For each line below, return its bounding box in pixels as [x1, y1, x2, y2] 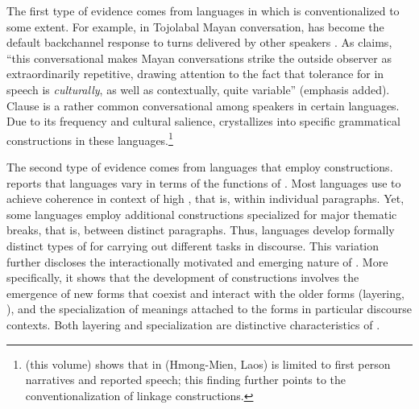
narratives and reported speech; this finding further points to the [25, 371, 346, 388]
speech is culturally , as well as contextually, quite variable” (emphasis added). [6, 81, 390, 97]
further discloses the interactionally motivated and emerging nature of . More [6, 253, 388, 270]
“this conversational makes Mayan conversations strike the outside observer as [6, 49, 392, 66]
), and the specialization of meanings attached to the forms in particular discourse [6, 300, 412, 317]
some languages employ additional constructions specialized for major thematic [6, 205, 397, 222]
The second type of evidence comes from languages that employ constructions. [6, 159, 393, 175]
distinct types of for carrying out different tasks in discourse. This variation [6, 237, 380, 254]
